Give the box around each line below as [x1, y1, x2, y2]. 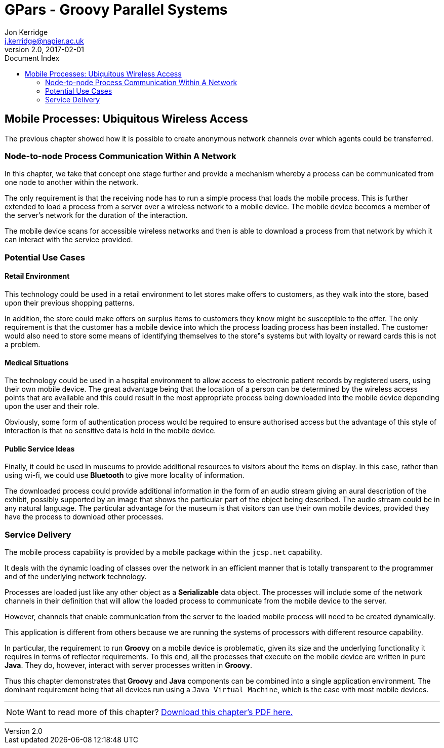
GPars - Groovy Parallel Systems [5, 1, 228, 18]
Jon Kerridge [5, 27, 48, 36]
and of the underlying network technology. [5, 572, 147, 581]
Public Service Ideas [5, 444, 75, 453]
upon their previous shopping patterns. [5, 298, 135, 307]
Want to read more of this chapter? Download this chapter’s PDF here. [26, 707, 293, 718]
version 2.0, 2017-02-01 [5, 45, 84, 54]
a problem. [5, 340, 41, 349]
